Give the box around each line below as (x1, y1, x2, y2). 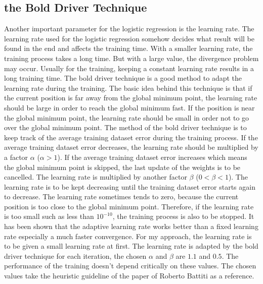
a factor (4, 151, 28, 162)
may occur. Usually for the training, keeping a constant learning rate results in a (4, 63, 254, 73)
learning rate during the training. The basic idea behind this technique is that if (4, 82, 252, 93)
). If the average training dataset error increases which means (57, 151, 247, 162)
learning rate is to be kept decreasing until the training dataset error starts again (4, 181, 255, 192)
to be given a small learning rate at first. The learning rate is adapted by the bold (4, 241, 258, 251)
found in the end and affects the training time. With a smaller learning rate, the (4, 43, 253, 53)
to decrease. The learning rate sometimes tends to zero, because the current (4, 191, 239, 202)
